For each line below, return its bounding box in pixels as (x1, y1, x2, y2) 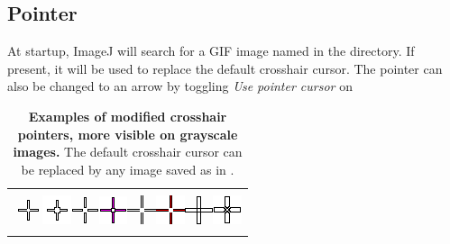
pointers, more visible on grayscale (17, 124, 238, 143)
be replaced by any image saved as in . (21, 159, 234, 178)
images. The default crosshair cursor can (13, 142, 243, 161)
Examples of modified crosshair (28, 106, 227, 125)
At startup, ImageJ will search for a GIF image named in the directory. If (7, 41, 415, 60)
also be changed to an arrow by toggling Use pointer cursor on (7, 77, 353, 95)
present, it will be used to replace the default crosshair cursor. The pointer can (7, 59, 443, 77)
